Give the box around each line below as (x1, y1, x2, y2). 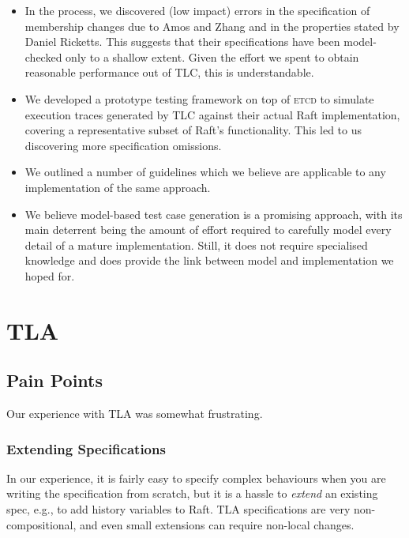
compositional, (6, 516, 77, 532)
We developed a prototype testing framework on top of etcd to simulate (24, 90, 374, 107)
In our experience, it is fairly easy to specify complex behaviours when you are (6, 469, 386, 486)
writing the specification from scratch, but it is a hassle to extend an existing (6, 485, 378, 502)
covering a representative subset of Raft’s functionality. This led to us (24, 122, 362, 138)
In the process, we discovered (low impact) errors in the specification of (24, 2, 370, 18)
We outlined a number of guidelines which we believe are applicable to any (24, 164, 386, 180)
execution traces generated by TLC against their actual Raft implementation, (24, 106, 400, 122)
